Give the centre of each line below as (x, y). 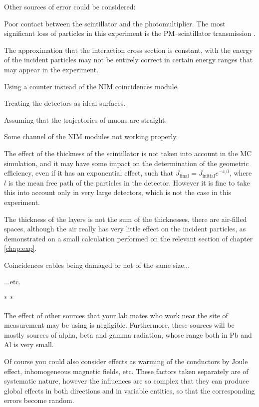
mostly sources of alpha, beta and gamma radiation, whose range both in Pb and (128, 334)
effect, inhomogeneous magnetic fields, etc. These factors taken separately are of (126, 371)
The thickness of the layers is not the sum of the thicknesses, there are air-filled (126, 219)
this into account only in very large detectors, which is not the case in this (118, 192)
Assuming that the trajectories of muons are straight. (86, 119)
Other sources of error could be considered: (70, 6)
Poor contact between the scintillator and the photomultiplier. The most (115, 23)
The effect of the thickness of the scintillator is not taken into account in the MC (128, 153)
